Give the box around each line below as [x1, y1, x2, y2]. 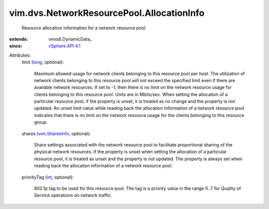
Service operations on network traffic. [34, 192, 112, 199]
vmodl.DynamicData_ [48, 36, 92, 42]
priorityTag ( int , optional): [21, 174, 74, 180]
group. [34, 119, 48, 125]
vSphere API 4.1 [48, 43, 81, 49]
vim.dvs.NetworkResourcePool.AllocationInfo [9, 7, 205, 18]
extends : [9, 36, 28, 42]
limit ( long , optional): [21, 59, 64, 65]
